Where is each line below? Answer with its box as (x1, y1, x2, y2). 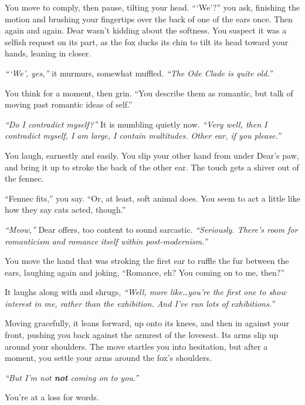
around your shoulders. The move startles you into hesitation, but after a (5, 340, 268, 352)
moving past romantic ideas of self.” (5, 98, 133, 111)
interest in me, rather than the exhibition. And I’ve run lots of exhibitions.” (5, 297, 275, 309)
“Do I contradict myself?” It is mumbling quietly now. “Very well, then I (5, 118, 267, 130)
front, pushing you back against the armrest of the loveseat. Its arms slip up (5, 329, 279, 341)
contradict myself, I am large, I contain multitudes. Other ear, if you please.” (5, 129, 281, 142)
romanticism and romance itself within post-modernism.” (5, 235, 208, 247)
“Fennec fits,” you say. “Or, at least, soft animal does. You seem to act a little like (5, 192, 300, 204)
